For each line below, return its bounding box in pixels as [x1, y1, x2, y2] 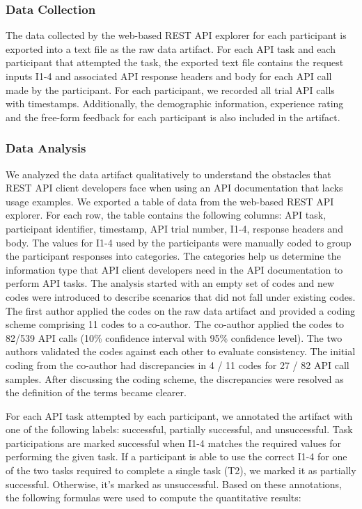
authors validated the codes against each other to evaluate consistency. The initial [6, 344, 356, 359]
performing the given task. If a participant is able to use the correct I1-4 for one [6, 449, 347, 464]
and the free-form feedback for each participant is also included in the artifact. [6, 109, 340, 124]
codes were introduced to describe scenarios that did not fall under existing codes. [6, 289, 356, 304]
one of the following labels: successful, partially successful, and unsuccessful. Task [6, 422, 353, 437]
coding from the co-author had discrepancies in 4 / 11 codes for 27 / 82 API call [6, 357, 349, 372]
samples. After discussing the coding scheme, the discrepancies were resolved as [6, 371, 344, 386]
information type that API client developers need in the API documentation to [6, 262, 343, 276]
